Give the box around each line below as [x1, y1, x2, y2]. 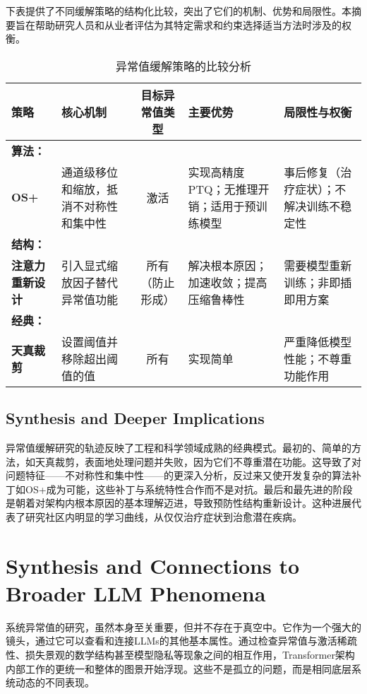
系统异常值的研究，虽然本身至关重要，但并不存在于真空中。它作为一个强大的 [6, 619, 361, 634]
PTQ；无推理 [188, 180, 258, 197]
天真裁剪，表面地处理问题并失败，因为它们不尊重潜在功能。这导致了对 [35, 454, 361, 469]
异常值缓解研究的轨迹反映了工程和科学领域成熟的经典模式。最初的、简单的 [6, 440, 351, 454]
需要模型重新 [284, 257, 352, 274]
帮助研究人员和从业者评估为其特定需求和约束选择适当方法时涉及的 [35, 17, 342, 32]
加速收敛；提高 [188, 274, 267, 290]
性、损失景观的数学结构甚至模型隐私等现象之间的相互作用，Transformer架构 [6, 647, 355, 662]
